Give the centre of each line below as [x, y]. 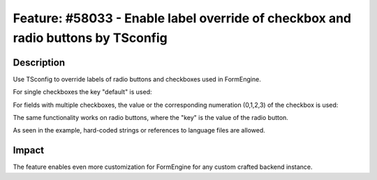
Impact [29, 150]
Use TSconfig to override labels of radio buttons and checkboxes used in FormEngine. [137, 79]
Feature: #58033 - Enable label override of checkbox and [182, 18]
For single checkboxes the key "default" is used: [82, 92]
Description [39, 62]
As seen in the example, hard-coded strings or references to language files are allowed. [139, 130]
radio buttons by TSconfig [90, 38]
